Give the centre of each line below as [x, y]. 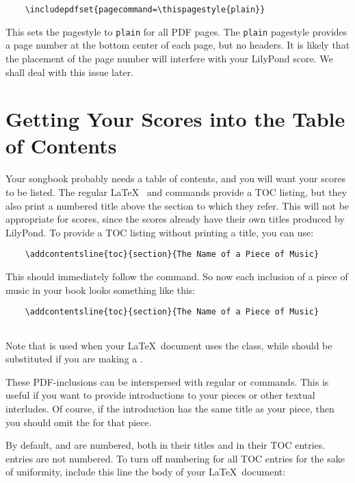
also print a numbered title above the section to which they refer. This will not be [177, 205]
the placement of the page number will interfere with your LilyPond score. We [169, 58]
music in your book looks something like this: [101, 289]
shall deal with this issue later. [70, 72]
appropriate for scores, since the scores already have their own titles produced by [175, 219]
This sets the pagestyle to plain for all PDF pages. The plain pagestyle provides [176, 31]
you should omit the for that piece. [79, 422]
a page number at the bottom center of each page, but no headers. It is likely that [178, 45]
